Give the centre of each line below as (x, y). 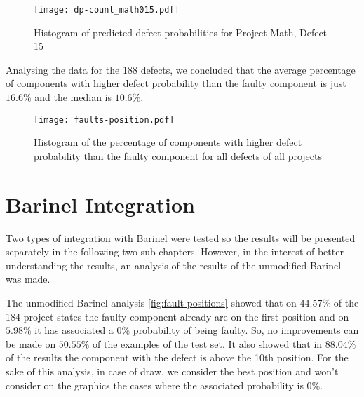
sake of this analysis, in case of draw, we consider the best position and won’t (172, 371)
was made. (28, 279)
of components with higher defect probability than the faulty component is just (176, 83)
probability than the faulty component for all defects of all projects (178, 155)
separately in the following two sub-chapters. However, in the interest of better (175, 251)
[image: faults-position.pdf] (104, 120)
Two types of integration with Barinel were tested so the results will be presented (181, 237)
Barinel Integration (101, 204)
